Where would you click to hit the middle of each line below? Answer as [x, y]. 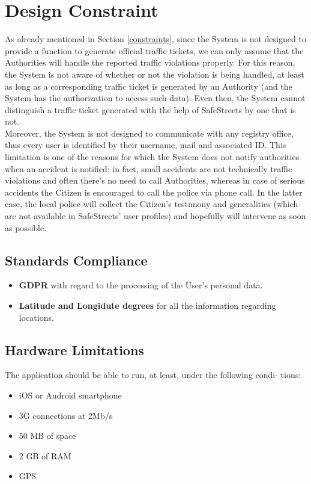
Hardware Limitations [74, 349]
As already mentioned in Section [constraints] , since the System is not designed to [155, 39]
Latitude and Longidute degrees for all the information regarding [147, 306]
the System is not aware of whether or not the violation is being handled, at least [155, 74]
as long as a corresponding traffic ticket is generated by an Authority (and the [149, 86]
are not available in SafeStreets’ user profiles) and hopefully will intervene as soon [155, 216]
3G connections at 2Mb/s [66, 415]
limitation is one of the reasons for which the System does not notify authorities [152, 157]
